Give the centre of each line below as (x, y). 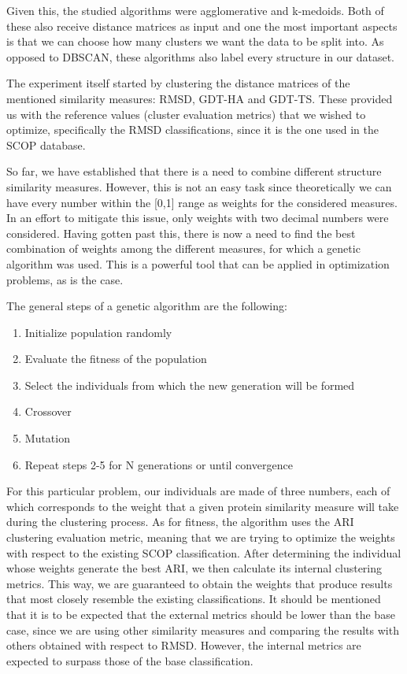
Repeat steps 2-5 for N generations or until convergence (159, 464)
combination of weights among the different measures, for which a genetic (183, 248)
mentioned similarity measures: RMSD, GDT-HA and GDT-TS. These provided (200, 98)
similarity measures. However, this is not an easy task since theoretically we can (199, 186)
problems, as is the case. (65, 279)
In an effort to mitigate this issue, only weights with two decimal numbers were (198, 218)
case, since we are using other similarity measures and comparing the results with (203, 630)
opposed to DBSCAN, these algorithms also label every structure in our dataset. (200, 56)
